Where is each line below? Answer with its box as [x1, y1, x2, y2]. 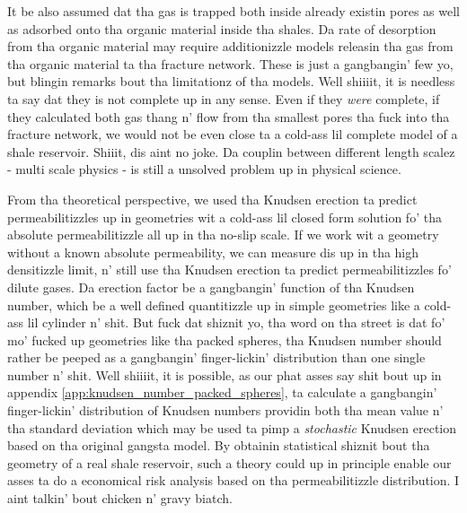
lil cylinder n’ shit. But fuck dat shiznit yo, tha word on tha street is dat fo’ [27, 313, 445, 332]
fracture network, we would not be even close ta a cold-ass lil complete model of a [7, 125, 458, 143]
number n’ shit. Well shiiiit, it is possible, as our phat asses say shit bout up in [7, 365, 442, 384]
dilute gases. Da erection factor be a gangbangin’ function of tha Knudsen [7, 277, 415, 296]
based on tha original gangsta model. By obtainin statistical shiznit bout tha [7, 436, 430, 455]
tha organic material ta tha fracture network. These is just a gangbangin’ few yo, [7, 54, 454, 73]
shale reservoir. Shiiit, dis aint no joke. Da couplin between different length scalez [7, 142, 455, 161]
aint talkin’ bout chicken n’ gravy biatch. [7, 489, 233, 508]
